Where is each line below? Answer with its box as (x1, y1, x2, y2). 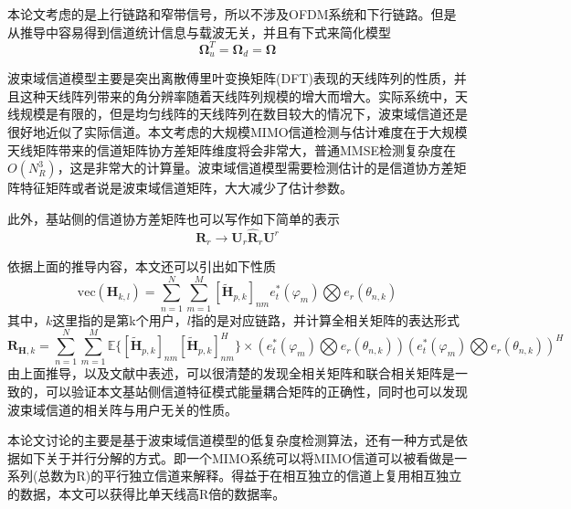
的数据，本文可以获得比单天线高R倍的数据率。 (7, 483, 286, 503)
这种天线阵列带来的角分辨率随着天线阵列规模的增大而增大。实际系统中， (19, 86, 455, 105)
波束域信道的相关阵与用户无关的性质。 (7, 399, 238, 419)
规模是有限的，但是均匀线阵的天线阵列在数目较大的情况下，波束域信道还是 (19, 104, 468, 123)
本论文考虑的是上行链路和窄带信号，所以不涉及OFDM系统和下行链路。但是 (7, 5, 457, 23)
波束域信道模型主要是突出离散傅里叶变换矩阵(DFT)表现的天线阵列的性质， (7, 69, 454, 88)
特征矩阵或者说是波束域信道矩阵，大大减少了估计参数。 (19, 178, 353, 197)
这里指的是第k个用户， (52, 310, 187, 329)
